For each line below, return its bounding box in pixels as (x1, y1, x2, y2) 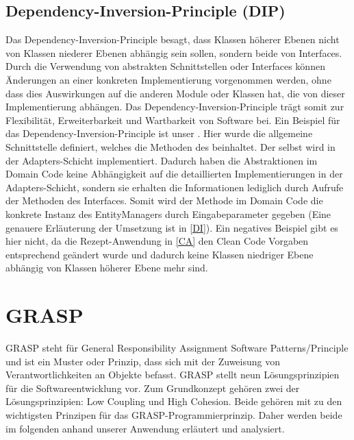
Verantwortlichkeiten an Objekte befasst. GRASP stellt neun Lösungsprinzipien (5, 367, 340, 382)
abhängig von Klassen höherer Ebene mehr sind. (5, 260, 208, 275)
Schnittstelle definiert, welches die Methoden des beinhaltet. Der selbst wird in (5, 139, 336, 154)
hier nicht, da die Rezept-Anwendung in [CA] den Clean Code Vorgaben (5, 234, 309, 248)
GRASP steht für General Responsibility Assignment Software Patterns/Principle (5, 341, 349, 355)
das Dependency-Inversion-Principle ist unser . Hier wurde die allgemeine (5, 126, 313, 140)
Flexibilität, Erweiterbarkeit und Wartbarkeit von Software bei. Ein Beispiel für (5, 112, 340, 127)
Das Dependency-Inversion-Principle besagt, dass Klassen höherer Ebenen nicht (5, 32, 340, 47)
